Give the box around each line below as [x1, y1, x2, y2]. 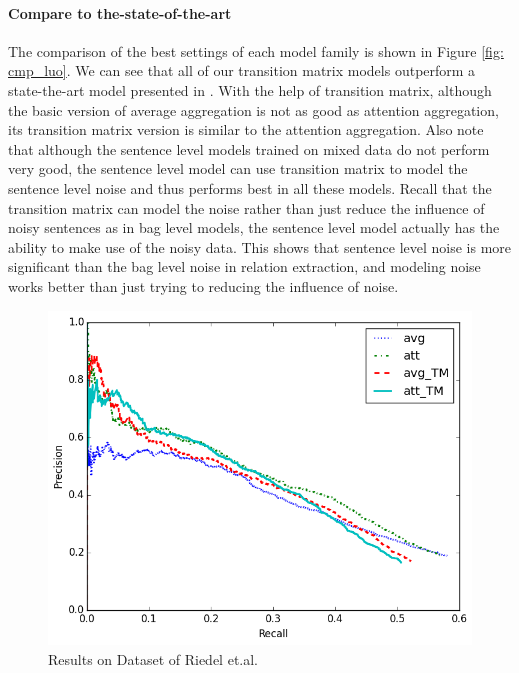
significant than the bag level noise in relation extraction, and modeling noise [8, 256, 481, 277]
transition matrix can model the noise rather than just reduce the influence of [8, 197, 485, 218]
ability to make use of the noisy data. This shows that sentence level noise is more [8, 236, 512, 257]
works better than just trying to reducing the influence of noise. [8, 275, 399, 296]
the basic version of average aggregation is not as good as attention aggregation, [8, 99, 499, 120]
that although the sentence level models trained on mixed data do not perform [8, 138, 490, 159]
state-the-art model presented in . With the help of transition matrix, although [8, 79, 492, 100]
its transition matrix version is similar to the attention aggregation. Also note [8, 119, 484, 140]
